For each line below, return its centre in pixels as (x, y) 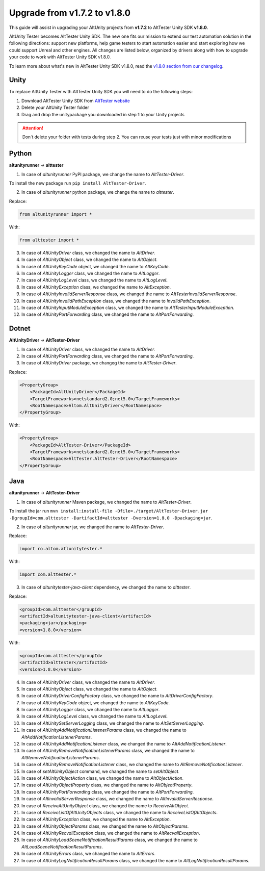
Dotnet (20, 329)
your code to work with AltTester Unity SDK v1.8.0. (60, 57)
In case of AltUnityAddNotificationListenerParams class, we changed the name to (104, 730)
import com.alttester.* (48, 575)
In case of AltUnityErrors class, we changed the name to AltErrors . (88, 854)
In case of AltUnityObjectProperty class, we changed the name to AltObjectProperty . (107, 785)
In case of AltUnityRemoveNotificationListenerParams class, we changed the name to (108, 751)
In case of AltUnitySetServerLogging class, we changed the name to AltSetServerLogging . (113, 723)
